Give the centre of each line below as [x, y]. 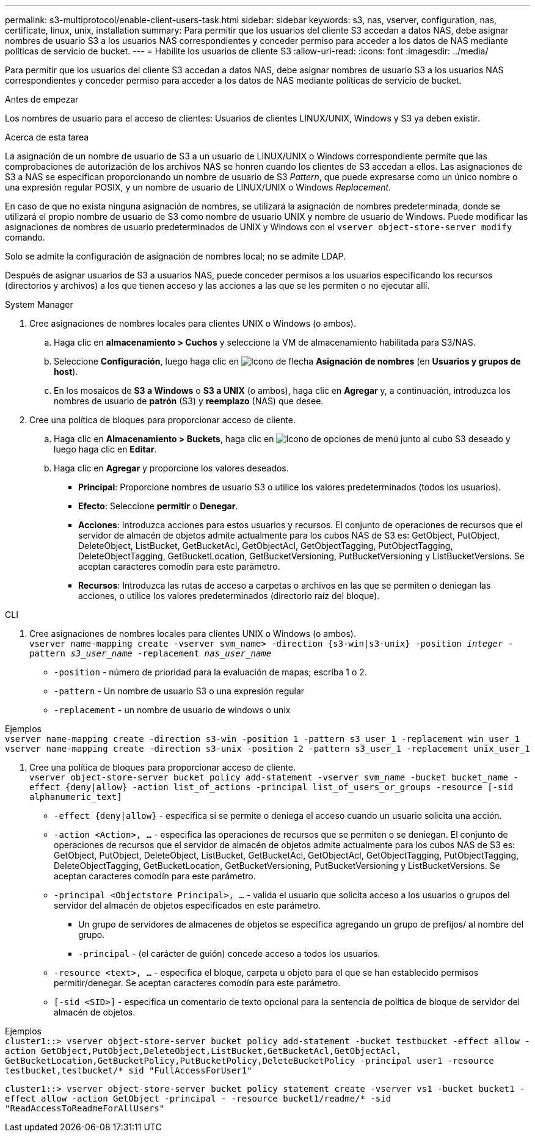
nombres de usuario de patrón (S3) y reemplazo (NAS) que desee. [189, 401]
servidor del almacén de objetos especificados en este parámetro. [187, 905]
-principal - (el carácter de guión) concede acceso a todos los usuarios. [229, 954]
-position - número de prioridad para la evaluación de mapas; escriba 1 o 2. [210, 672]
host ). [66, 372]
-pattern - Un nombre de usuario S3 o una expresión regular [179, 691]
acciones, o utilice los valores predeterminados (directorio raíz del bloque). [229, 596]
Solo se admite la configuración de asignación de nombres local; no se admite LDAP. [176, 256]
